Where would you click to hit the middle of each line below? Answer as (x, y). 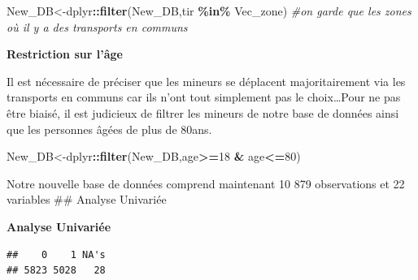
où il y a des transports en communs (97, 26)
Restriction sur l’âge (65, 54)
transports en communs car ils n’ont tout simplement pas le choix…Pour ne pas (204, 97)
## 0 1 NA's (56, 254)
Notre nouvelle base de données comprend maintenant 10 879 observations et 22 (206, 183)
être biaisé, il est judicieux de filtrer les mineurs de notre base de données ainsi (203, 112)
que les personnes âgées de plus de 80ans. (109, 129)
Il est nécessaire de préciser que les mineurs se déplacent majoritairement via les (206, 81)
